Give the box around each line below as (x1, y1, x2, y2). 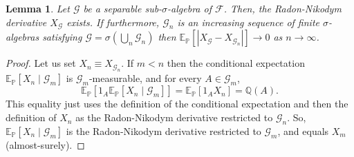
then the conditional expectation (167, 56, 305, 70)
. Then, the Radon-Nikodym (223, 1, 342, 15)
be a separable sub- (83, 1, 162, 15)
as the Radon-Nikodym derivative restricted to (75, 110, 273, 125)
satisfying (42, 30, 82, 44)
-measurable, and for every (88, 71, 202, 85)
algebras (6, 30, 39, 44)
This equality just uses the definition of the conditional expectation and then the (6, 96, 348, 111)
